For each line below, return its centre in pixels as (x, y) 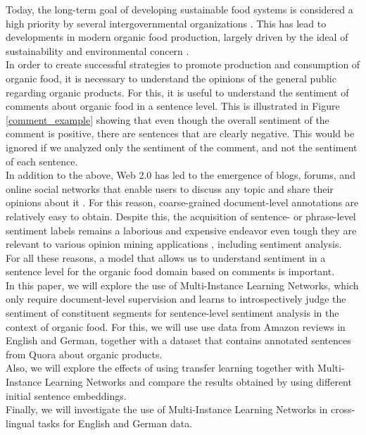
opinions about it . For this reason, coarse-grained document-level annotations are (182, 202)
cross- (343, 409)
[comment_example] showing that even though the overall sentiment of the (168, 119)
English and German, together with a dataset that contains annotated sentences (178, 340)
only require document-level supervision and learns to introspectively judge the (176, 299)
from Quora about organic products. (84, 354)
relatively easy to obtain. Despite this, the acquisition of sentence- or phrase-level (181, 216)
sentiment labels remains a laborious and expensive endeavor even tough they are (181, 230)
